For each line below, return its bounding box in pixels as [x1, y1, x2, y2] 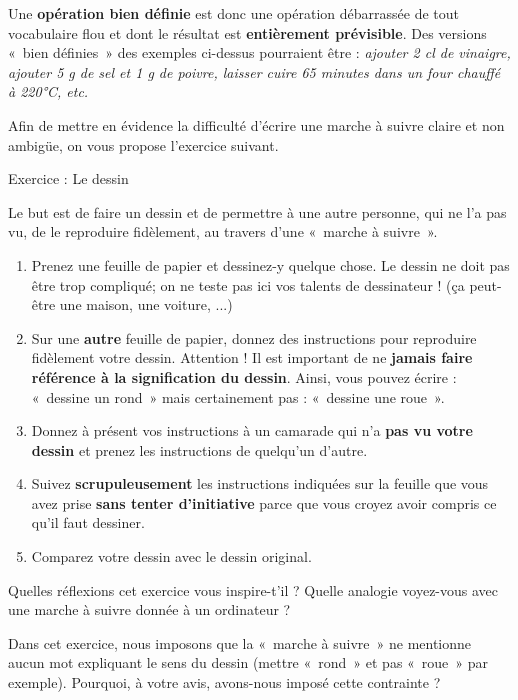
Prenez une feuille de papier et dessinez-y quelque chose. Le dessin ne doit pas [31, 254, 510, 275]
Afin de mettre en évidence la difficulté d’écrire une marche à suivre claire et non [8, 114, 505, 135]
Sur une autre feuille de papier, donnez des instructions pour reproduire [31, 327, 477, 348]
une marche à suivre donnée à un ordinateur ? [8, 599, 291, 620]
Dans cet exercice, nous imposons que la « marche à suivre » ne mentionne [8, 632, 472, 653]
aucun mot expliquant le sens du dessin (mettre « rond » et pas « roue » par [8, 652, 489, 673]
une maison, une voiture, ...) [59, 294, 233, 315]
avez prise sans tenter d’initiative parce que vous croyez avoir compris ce [31, 492, 497, 513]
